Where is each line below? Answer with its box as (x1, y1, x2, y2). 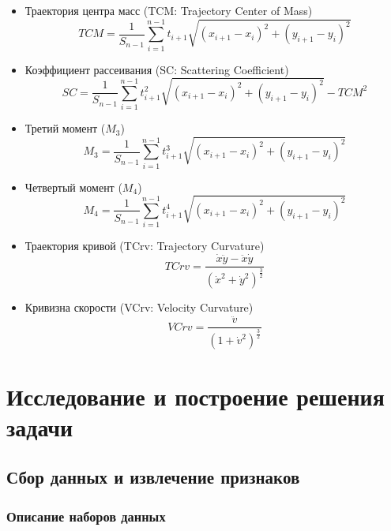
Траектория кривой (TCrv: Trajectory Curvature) (24, 237, 265, 254)
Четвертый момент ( (24, 178, 122, 195)
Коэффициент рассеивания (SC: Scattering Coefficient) (24, 61, 289, 77)
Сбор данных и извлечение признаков (6, 465, 300, 489)
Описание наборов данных (6, 506, 166, 525)
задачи (6, 410, 73, 443)
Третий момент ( (24, 120, 106, 136)
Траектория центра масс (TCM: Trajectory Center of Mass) (24, 2, 313, 18)
